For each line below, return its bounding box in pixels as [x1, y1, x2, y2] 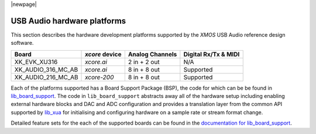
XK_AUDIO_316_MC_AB [14, 65, 78, 73]
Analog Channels [128, 50, 177, 58]
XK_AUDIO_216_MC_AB [14, 73, 78, 81]
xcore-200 [85, 73, 114, 81]
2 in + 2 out [128, 58, 160, 66]
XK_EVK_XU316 [14, 58, 58, 66]
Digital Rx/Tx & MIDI [183, 50, 240, 58]
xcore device [85, 50, 122, 58]
